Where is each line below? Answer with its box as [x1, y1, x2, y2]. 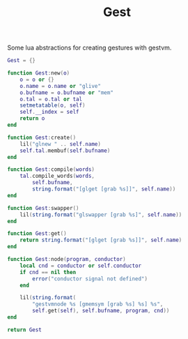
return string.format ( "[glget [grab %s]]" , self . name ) [19, 236, 182, 244]
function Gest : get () [7, 230, 68, 237]
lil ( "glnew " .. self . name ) [19, 140, 101, 147]
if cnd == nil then [19, 269, 77, 276]
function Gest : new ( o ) [7, 70, 70, 77]
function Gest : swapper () [7, 204, 79, 211]
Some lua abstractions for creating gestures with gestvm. [7, 43, 172, 52]
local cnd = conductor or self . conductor [19, 262, 141, 269]
